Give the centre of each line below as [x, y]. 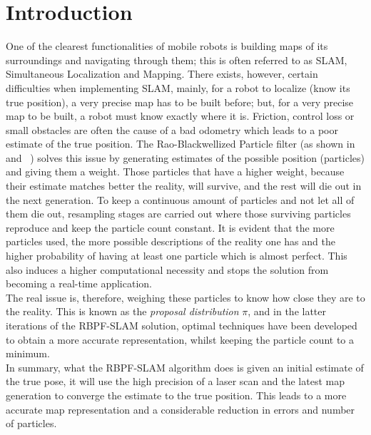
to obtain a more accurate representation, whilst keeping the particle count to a [180, 339]
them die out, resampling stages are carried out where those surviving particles [178, 214]
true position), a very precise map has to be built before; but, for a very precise [180, 102]
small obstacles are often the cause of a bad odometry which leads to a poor [172, 129]
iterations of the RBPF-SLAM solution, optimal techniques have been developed [182, 325]
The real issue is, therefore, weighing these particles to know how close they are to [185, 297]
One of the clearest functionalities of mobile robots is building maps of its [167, 46]
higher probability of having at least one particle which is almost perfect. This [177, 256]
